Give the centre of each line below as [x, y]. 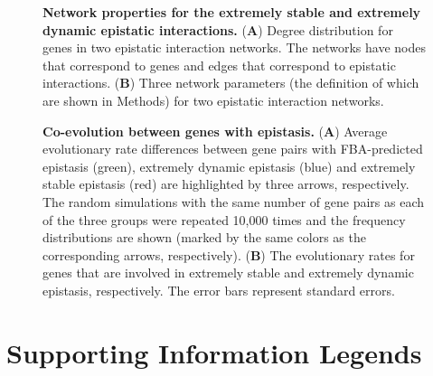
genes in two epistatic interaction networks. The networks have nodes [234, 47]
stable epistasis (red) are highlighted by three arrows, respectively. [226, 184]
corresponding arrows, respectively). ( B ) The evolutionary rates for [229, 254]
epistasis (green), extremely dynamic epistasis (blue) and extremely [229, 166]
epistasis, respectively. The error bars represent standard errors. [219, 290]
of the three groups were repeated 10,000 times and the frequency [224, 219]
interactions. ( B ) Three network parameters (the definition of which [231, 83]
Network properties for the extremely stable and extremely [232, 12]
